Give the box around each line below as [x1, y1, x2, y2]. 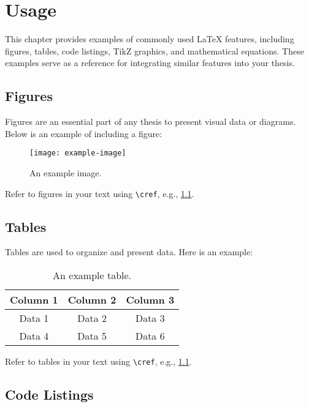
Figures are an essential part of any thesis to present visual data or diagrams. [5, 115, 296, 128]
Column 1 [10, 293, 58, 307]
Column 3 [126, 293, 175, 307]
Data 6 [135, 329, 165, 343]
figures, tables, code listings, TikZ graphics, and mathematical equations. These [5, 44, 304, 57]
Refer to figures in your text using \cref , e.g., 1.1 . [5, 187, 194, 200]
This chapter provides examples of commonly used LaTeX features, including [5, 32, 294, 45]
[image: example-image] [29, 149, 126, 158]
